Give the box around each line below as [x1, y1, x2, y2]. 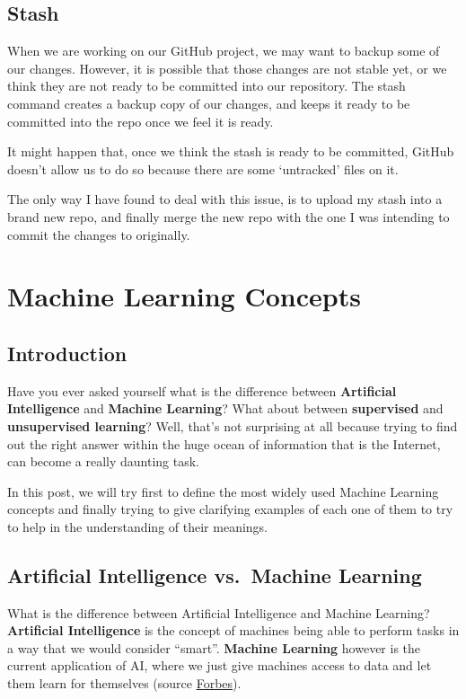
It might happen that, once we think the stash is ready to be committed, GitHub [7, 142, 454, 161]
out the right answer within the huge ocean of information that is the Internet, [7, 434, 441, 453]
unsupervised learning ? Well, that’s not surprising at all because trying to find [7, 416, 458, 435]
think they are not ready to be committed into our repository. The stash [7, 76, 406, 95]
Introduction [7, 339, 127, 367]
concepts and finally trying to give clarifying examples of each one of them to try [7, 500, 453, 518]
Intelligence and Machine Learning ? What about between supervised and [7, 399, 444, 418]
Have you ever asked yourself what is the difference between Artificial [7, 381, 397, 400]
